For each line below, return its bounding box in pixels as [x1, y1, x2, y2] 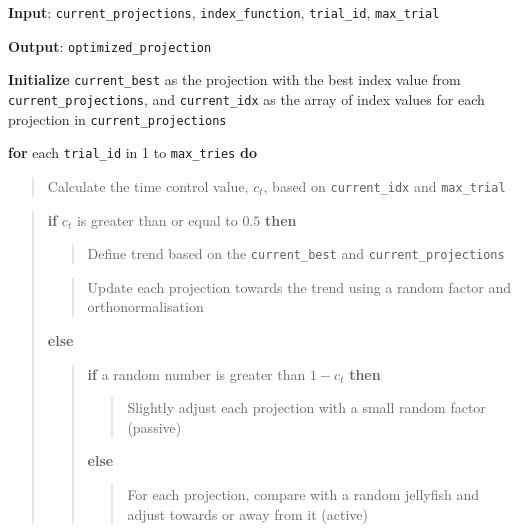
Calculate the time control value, [47, 175, 249, 196]
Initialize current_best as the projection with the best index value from [8, 69, 461, 90]
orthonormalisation [87, 296, 204, 317]
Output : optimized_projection [8, 35, 212, 56]
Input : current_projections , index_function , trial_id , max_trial [8, 2, 440, 22]
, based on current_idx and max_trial [263, 175, 506, 196]
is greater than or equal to [76, 209, 238, 230]
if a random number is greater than [87, 363, 306, 384]
